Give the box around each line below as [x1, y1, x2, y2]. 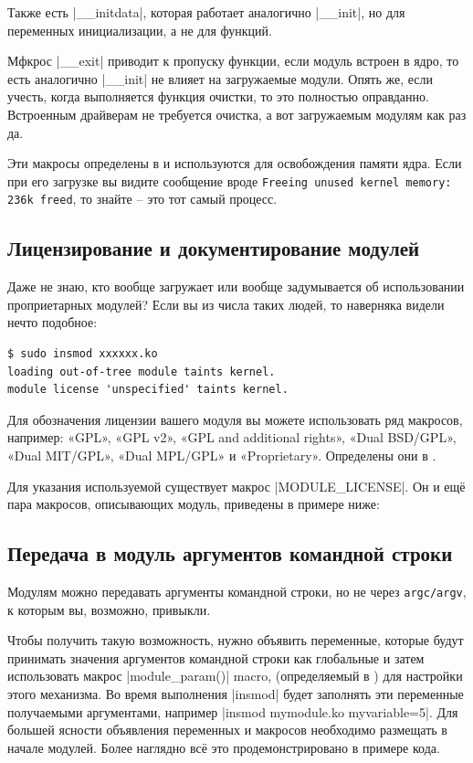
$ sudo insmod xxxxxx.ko [7, 347, 158, 361]
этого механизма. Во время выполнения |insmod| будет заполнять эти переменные [7, 684, 464, 704]
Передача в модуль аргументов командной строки [7, 539, 453, 567]
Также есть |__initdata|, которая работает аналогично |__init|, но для [7, 3, 405, 21]
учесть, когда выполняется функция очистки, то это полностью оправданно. [7, 87, 429, 106]
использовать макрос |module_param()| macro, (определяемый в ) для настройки [7, 666, 463, 685]
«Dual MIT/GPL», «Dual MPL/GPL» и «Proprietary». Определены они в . [7, 446, 436, 465]
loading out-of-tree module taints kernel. [7, 365, 276, 378]
